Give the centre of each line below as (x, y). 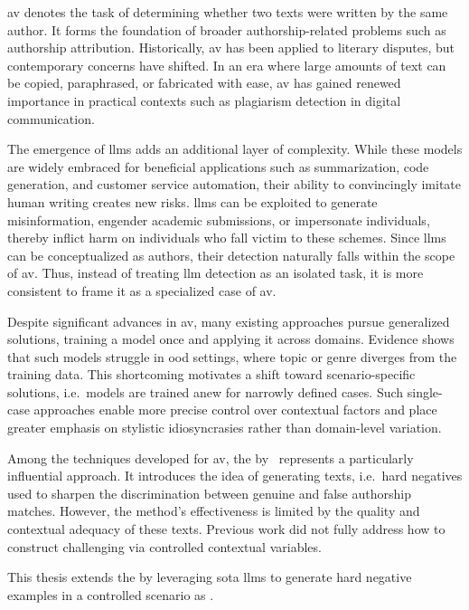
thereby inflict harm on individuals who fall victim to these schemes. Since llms (227, 238)
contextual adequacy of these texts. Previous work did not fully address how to (226, 529)
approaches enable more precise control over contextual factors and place (235, 410)
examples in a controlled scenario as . (111, 594)
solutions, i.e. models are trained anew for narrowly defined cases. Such (206, 391)
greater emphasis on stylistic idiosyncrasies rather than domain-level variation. (225, 428)
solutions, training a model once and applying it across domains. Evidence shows (231, 339)
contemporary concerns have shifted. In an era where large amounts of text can (227, 65)
